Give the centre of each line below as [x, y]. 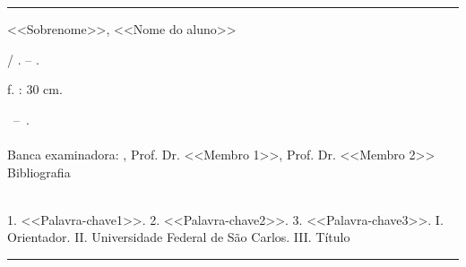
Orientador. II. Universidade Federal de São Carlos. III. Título [179, 237]
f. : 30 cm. [35, 89]
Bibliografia [39, 172]
